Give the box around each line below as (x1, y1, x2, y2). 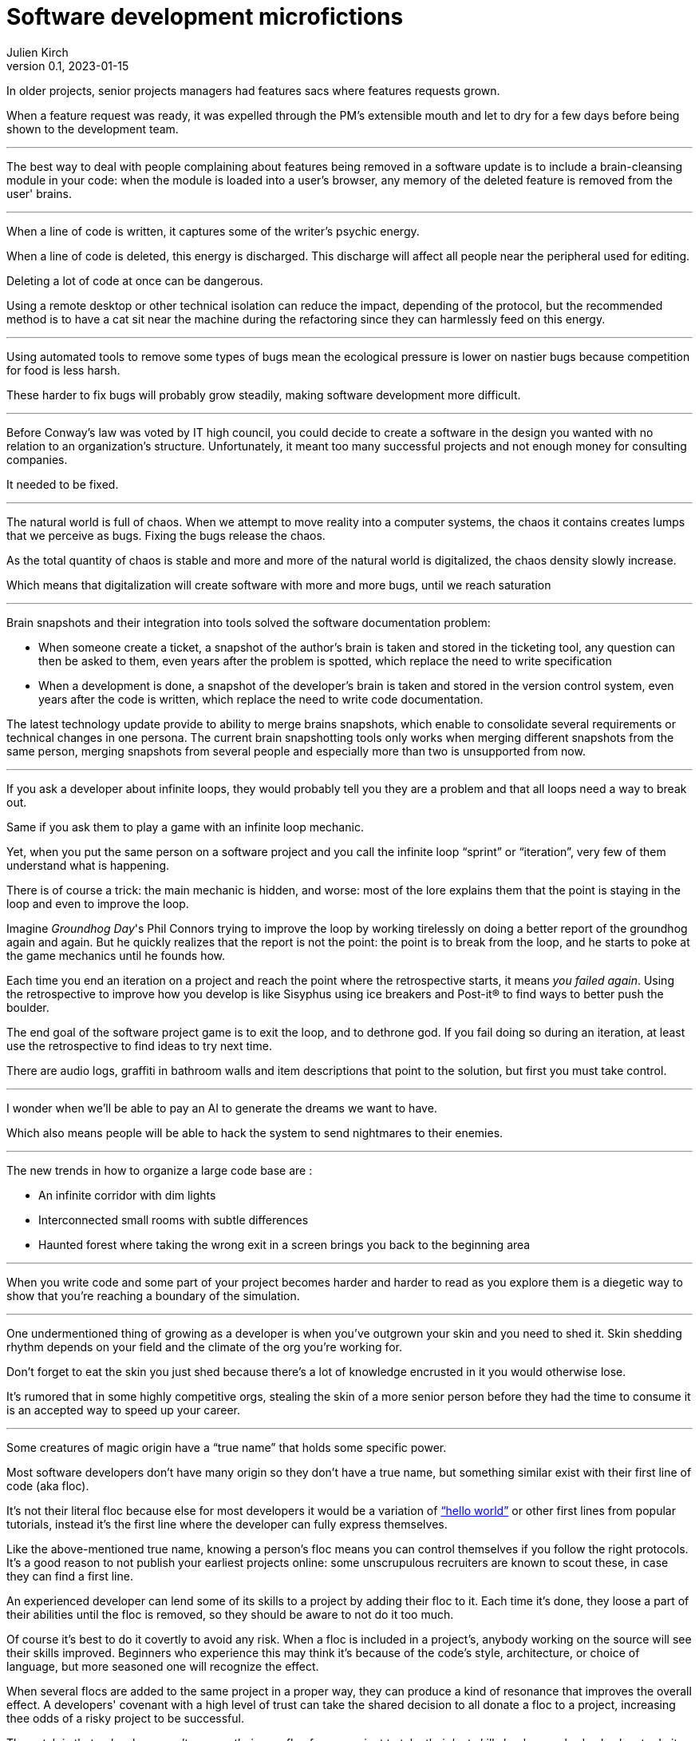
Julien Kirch (6, 45, 69, 59)
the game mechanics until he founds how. (6, 948, 226, 962)
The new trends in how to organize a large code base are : (6, 1163, 313, 1177)
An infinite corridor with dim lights (38, 1188, 216, 1202)
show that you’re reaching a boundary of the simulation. (6, 1288, 300, 1303)
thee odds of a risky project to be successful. (6, 1711, 244, 1725)
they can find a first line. (6, 1568, 133, 1583)
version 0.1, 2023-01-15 (6, 58, 129, 73)
